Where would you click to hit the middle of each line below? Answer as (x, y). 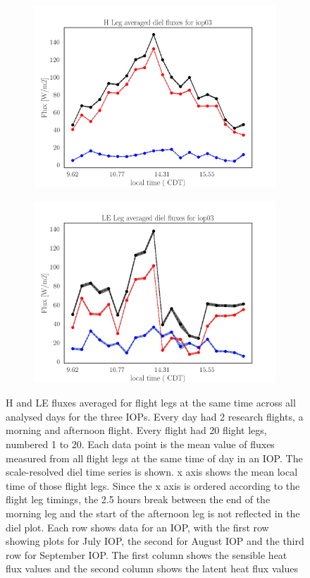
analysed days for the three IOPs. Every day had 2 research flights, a (155, 416)
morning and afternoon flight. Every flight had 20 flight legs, (136, 430)
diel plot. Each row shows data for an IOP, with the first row (137, 527)
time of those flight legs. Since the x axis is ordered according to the (153, 485)
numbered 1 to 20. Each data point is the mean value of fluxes (140, 444)
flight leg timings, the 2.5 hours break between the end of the (138, 499)
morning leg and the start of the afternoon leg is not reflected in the (153, 513)
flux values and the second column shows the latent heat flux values (152, 568)
